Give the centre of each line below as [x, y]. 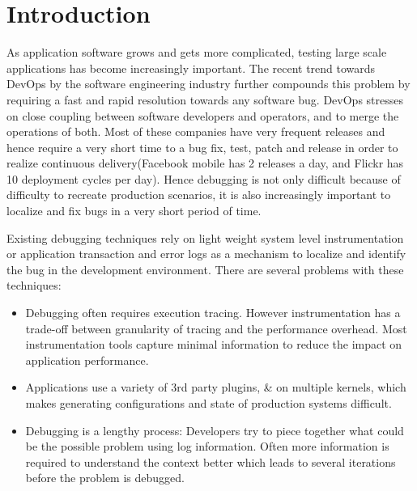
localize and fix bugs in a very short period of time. [134, 211]
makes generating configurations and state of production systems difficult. [208, 403]
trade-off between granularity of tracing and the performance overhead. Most [216, 328]
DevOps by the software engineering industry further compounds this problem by [208, 84]
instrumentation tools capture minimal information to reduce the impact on [214, 344]
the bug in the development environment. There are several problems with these [205, 269]
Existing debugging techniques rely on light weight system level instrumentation [205, 237]
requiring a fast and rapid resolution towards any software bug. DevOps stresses [205, 99]
